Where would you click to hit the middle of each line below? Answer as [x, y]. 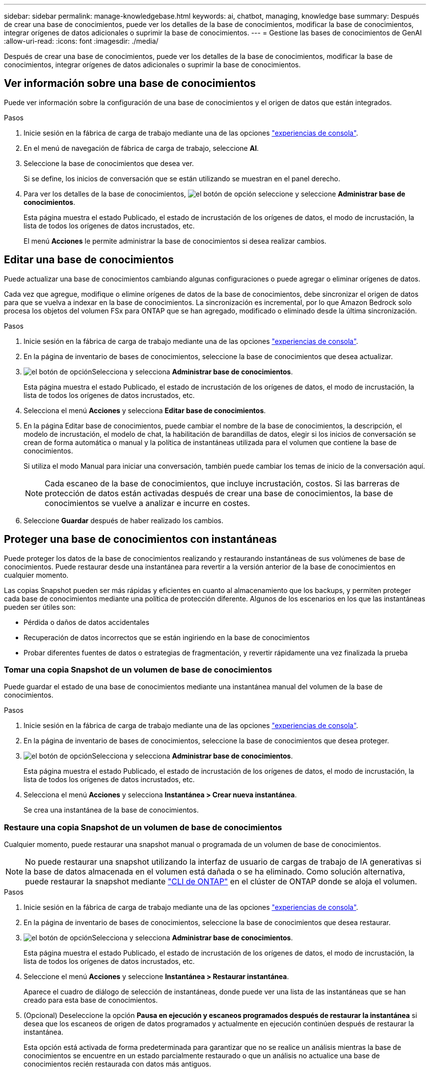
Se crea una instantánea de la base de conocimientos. [111, 810]
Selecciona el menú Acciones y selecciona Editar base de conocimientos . [145, 410]
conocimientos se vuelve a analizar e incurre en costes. [148, 503]
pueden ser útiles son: [40, 607]
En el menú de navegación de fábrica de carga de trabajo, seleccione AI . [141, 148]
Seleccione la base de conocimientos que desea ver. [109, 163]
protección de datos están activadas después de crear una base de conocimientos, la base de [219, 493]
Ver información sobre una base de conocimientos [130, 84]
